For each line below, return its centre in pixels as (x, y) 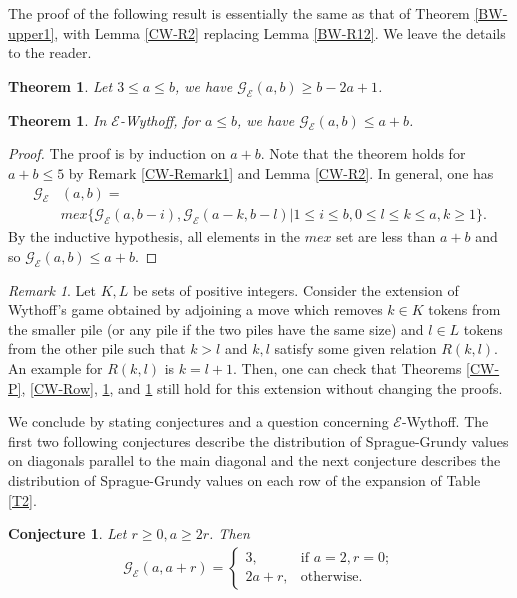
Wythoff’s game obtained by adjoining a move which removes (195, 309)
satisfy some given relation (355, 348)
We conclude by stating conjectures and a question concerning (198, 421)
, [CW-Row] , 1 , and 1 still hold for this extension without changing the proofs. (262, 387)
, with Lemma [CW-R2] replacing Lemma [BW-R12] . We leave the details (280, 32)
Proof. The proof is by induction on (117, 153)
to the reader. (50, 52)
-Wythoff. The (445, 421)
